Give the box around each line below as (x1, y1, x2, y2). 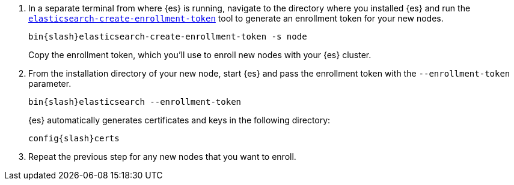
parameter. (28, 78, 72, 89)
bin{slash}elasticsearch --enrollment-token (28, 97, 242, 107)
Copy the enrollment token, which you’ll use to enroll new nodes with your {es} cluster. (28, 50, 372, 60)
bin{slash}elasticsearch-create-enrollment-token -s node (28, 32, 307, 41)
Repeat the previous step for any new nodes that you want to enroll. (28, 151, 296, 162)
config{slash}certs (28, 134, 120, 143)
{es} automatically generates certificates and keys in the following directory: (28, 115, 331, 125)
